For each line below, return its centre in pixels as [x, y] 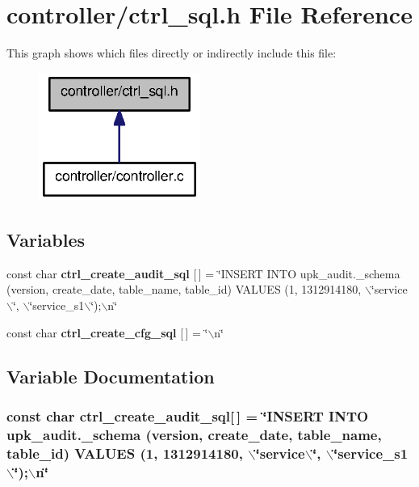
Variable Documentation [111, 376]
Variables [46, 240]
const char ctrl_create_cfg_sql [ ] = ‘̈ [107, 332]
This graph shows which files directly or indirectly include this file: [172, 53]
